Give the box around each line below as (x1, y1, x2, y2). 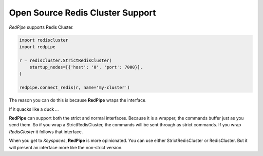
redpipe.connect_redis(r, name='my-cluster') (19, 85, 130, 90)
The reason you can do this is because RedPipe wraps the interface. (9, 97, 147, 103)
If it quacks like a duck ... (9, 106, 59, 112)
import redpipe (19, 44, 56, 50)
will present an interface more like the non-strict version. (9, 144, 123, 150)
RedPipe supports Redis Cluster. (9, 24, 74, 30)
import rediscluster (19, 37, 68, 43)
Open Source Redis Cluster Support (9, 7, 156, 18)
